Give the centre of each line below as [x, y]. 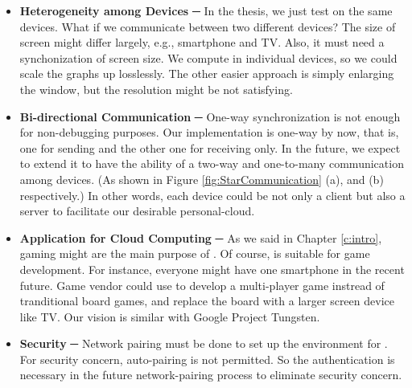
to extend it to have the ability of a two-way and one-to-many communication [212, 163]
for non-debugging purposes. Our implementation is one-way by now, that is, [209, 132]
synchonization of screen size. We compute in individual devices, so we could [208, 57]
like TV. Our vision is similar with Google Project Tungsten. [170, 316]
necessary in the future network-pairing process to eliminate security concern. [211, 375]
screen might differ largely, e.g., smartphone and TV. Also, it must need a [202, 42]
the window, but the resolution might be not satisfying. [156, 89]
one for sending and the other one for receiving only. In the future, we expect [210, 147]
